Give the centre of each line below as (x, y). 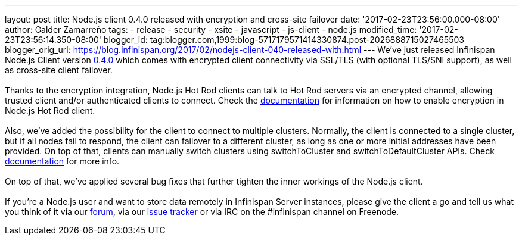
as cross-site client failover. (59, 70)
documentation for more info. (62, 161)
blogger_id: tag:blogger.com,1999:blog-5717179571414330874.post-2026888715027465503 (284, 40)
